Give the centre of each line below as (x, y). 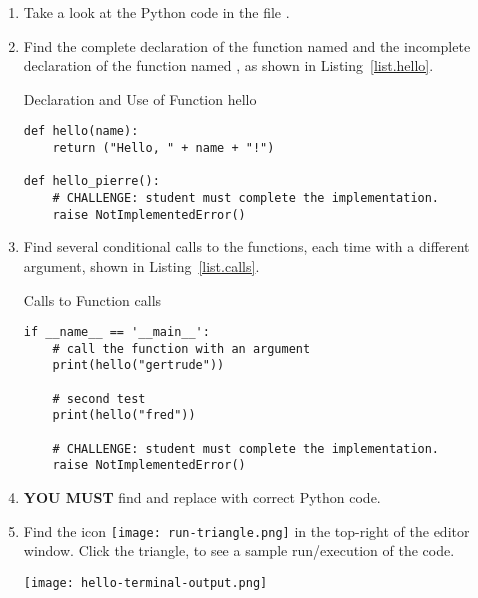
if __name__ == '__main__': (116, 332)
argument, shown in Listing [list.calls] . (141, 265)
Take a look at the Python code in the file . (156, 12)
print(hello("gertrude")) (138, 365)
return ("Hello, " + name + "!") (163, 148)
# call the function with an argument (181, 348)
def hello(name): (81, 131)
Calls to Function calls (92, 299)
